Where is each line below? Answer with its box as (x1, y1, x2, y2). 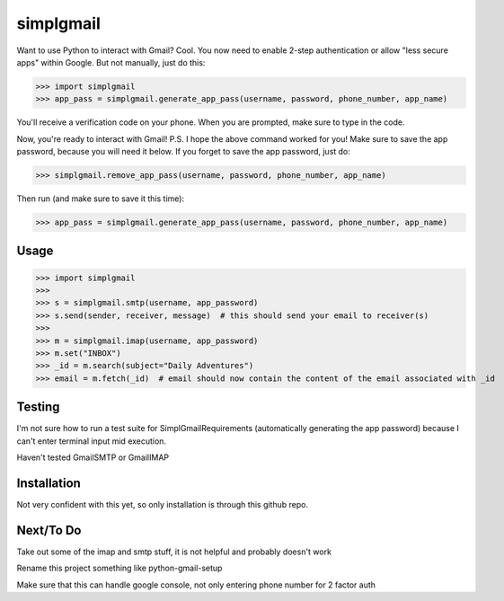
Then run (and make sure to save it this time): (16, 193, 184, 204)
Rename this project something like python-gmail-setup (16, 562, 223, 574)
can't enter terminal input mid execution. (16, 436, 166, 446)
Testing (16, 400, 60, 415)
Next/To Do (16, 522, 82, 538)
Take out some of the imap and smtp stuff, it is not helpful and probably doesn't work (16, 546, 332, 557)
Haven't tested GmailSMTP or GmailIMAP (16, 452, 170, 463)
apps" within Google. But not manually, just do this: (16, 57, 206, 67)
